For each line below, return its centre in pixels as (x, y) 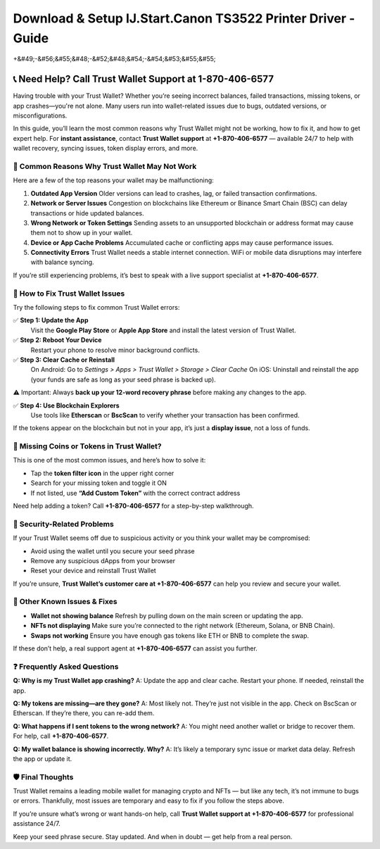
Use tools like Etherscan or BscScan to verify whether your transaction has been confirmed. (165, 415)
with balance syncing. (62, 262)
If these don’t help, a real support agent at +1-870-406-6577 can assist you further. (135, 648)
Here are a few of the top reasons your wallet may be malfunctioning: (113, 180)
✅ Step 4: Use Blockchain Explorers (66, 405)
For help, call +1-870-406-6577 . (61, 736)
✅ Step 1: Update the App (51, 320)
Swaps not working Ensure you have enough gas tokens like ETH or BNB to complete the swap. (170, 635)
